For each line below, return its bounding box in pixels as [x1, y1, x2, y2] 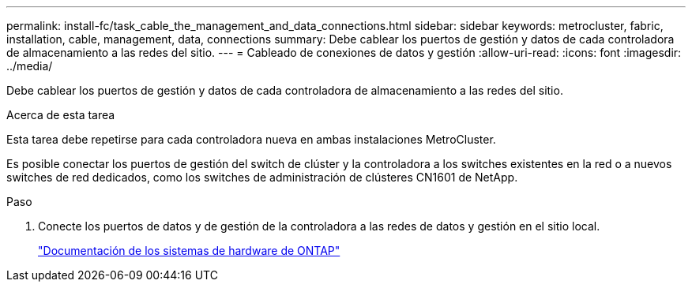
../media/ [6, 59, 53, 73]
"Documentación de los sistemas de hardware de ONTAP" [38, 244, 340, 257]
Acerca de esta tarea [6, 108, 115, 122]
